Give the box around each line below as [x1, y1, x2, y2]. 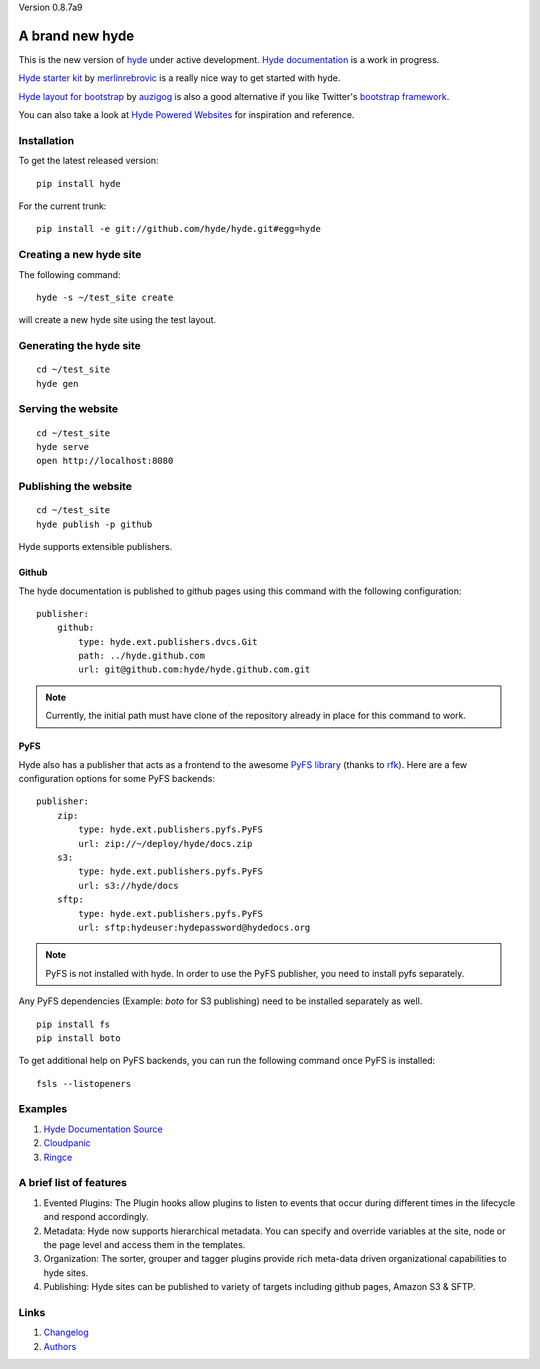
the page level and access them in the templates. [43, 1238, 246, 1250]
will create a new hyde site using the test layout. [18, 314, 217, 326]
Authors [43, 1340, 77, 1352]
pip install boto [36, 1032, 121, 1044]
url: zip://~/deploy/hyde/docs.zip [78, 838, 253, 849]
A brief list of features [18, 1176, 127, 1190]
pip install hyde [36, 178, 121, 189]
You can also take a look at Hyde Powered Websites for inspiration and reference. [18, 109, 355, 121]
